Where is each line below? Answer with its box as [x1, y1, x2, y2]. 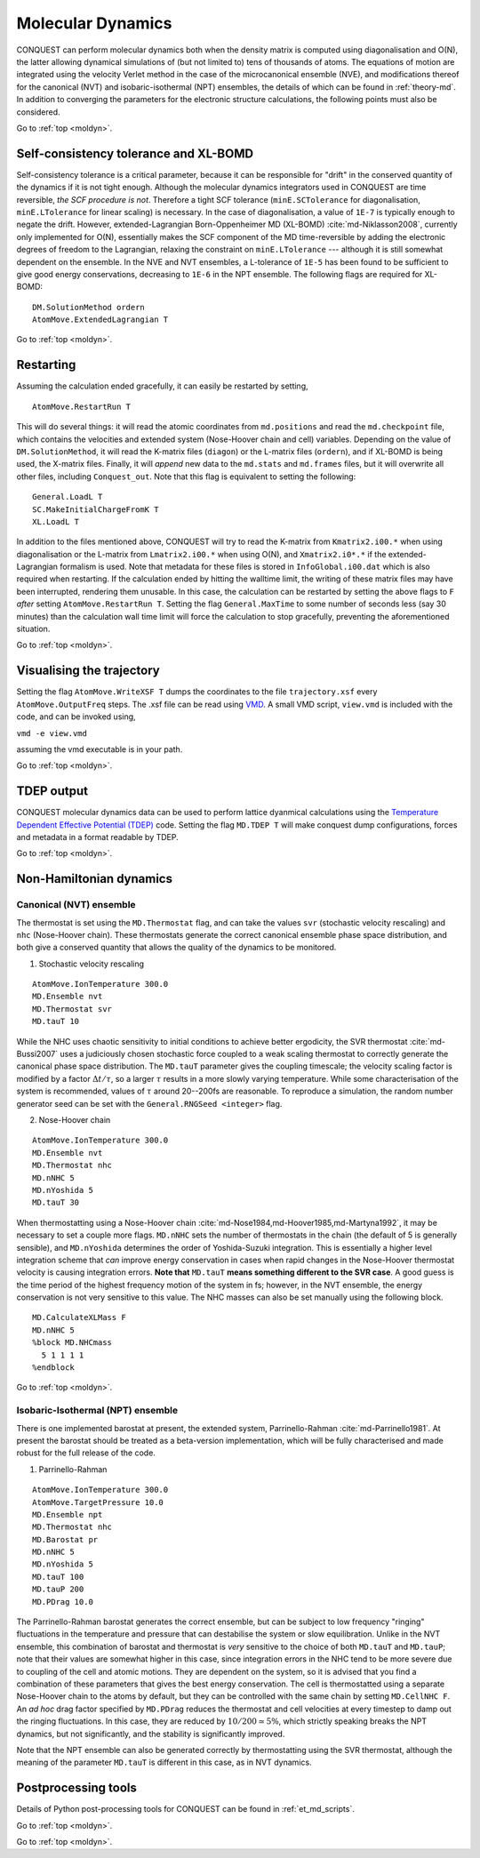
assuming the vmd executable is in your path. [16, 743, 183, 755]
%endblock [32, 1363, 75, 1373]
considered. [16, 107, 60, 117]
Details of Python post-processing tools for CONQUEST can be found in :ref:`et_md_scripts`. [16, 1804, 355, 1814]
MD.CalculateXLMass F [32, 1312, 126, 1323]
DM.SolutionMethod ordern [32, 302, 146, 312]
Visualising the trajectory [16, 663, 160, 678]
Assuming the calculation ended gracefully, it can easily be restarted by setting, [16, 380, 308, 391]
